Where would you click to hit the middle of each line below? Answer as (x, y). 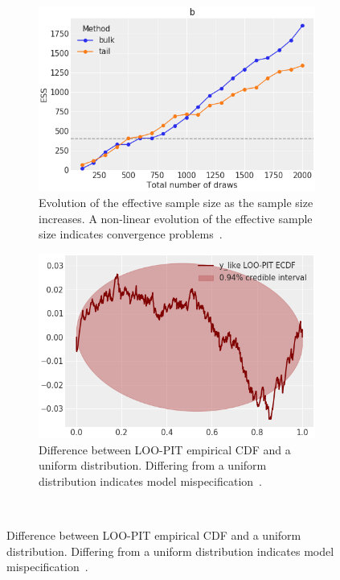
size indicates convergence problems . (131, 234)
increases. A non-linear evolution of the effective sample (176, 218)
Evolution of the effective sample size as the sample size (176, 202)
